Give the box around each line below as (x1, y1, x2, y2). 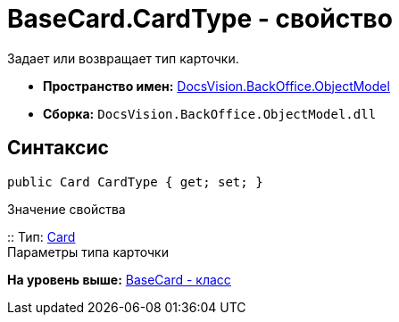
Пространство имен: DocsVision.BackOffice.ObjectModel (43, 78, 390, 94)
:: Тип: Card (7, 228, 76, 244)
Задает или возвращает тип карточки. (7, 50, 239, 66)
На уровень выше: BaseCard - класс (7, 271, 231, 287)
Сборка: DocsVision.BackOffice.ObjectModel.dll (43, 105, 377, 121)
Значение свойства (7, 201, 126, 217)
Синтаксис (7, 136, 109, 160)
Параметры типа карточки (7, 244, 169, 260)
